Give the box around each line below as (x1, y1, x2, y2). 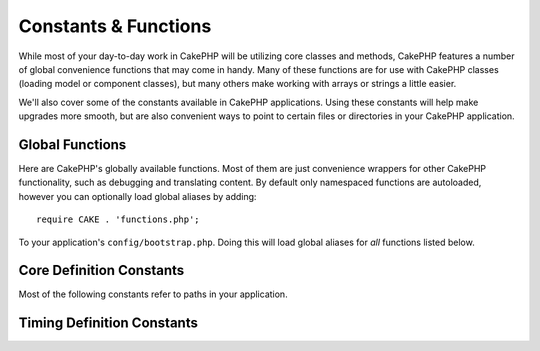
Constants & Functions (18, 15, 212, 37)
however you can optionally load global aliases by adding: (18, 190, 257, 202)
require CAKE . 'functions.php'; (36, 214, 200, 225)
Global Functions (18, 136, 127, 153)
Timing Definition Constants (18, 315, 199, 332)
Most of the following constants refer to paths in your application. (18, 288, 289, 300)
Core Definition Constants (18, 262, 185, 279)
